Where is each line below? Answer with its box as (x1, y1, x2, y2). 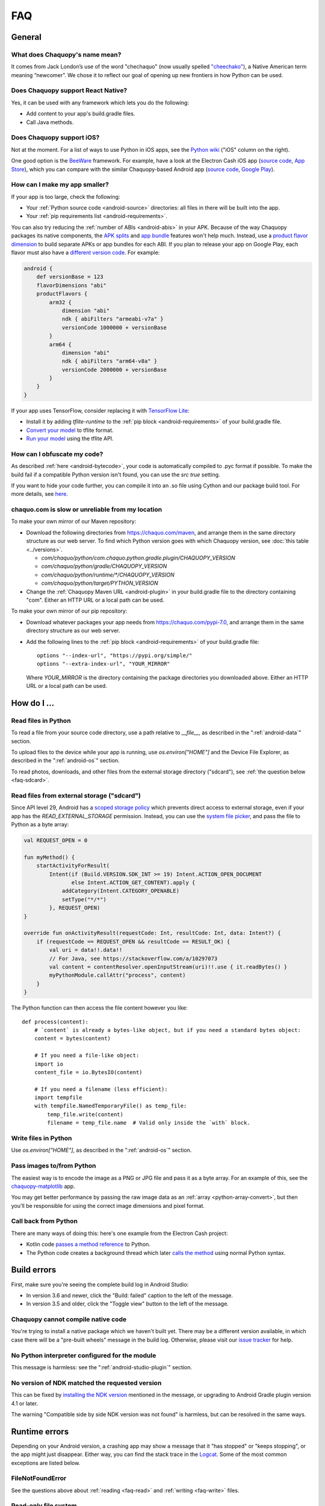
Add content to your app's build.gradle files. (26, 110, 135, 117)
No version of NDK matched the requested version (11, 1378, 162, 1387)
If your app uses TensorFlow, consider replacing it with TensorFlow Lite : (11, 407, 190, 414)
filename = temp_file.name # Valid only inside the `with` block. (47, 1119, 250, 1126)
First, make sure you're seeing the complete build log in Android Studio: (11, 1281, 189, 1288)
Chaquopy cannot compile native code (11, 1315, 126, 1323)
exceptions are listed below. (11, 1459, 81, 1466)
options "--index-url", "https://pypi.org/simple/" (37, 652, 193, 659)
